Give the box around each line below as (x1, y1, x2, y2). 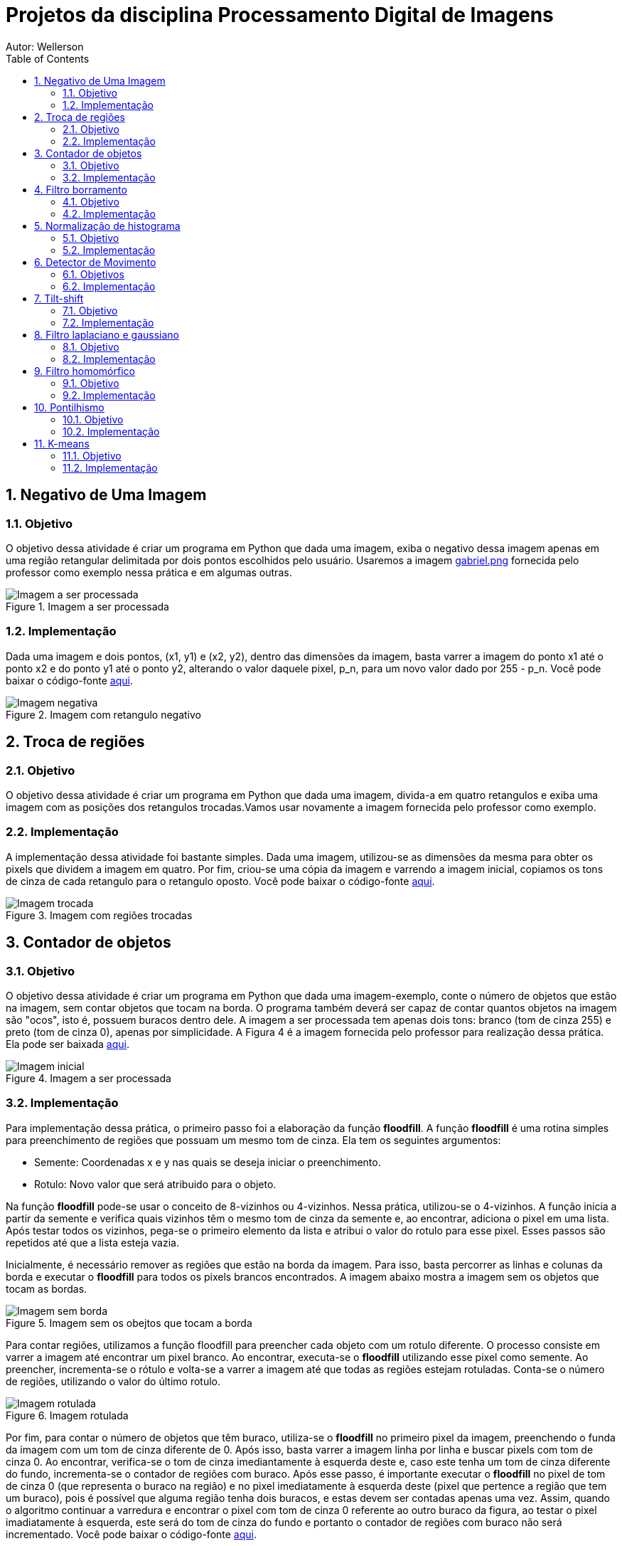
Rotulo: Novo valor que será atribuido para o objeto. (34, 1177, 277, 1190)
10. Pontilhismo (34, 401, 104, 413)
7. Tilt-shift (34, 292, 84, 305)
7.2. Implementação (63, 316, 154, 329)
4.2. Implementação (63, 207, 156, 220)
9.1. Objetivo (63, 376, 119, 389)
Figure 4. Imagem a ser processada (6, 1071, 171, 1084)
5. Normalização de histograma (34, 219, 181, 232)
